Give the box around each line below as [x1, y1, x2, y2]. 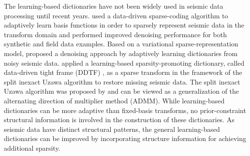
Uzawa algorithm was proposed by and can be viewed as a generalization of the [4, 86, 239, 96]
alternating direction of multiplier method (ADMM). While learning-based [4, 95, 225, 105]
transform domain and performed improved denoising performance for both [4, 29, 227, 39]
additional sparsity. [4, 142, 60, 153]
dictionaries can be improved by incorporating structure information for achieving [4, 133, 247, 143]
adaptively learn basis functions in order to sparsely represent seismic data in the [4, 20, 245, 30]
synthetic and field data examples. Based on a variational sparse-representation [4, 39, 238, 49]
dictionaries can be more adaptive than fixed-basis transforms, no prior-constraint [4, 105, 246, 115]
